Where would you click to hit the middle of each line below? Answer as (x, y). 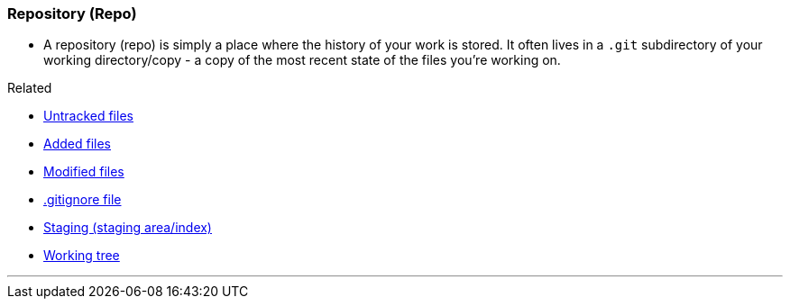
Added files (77, 144)
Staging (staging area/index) (128, 228)
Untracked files (88, 116)
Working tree (82, 256)
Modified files (84, 172)
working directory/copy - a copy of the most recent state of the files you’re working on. (302, 60)
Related (30, 88)
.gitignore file (83, 200)
